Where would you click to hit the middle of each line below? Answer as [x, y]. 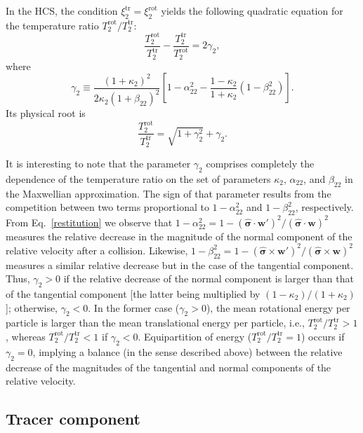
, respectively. [324, 207]
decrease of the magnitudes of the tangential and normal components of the [169, 367]
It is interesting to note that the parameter [98, 164]
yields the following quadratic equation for [252, 11]
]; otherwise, [32, 307]
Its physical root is [46, 113]
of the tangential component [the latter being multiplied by [133, 294]
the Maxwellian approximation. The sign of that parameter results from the [169, 193]
